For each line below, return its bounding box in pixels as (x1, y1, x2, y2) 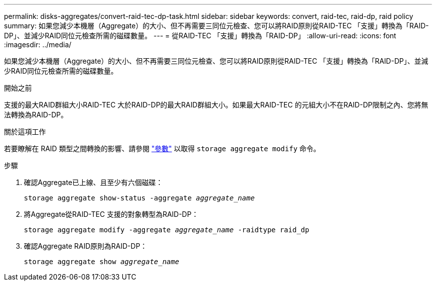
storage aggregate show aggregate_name (24, 258, 179, 266)
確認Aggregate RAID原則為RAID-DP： (24, 242, 147, 250)
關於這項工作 (4, 127, 46, 136)
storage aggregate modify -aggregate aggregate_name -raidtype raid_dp (24, 226, 310, 234)
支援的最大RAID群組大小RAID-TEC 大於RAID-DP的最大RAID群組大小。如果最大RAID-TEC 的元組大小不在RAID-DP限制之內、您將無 (4, 100, 429, 109)
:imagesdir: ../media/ (4, 40, 72, 49)
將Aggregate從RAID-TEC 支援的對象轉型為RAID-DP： (24, 210, 199, 218)
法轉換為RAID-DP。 (4, 110, 68, 119)
